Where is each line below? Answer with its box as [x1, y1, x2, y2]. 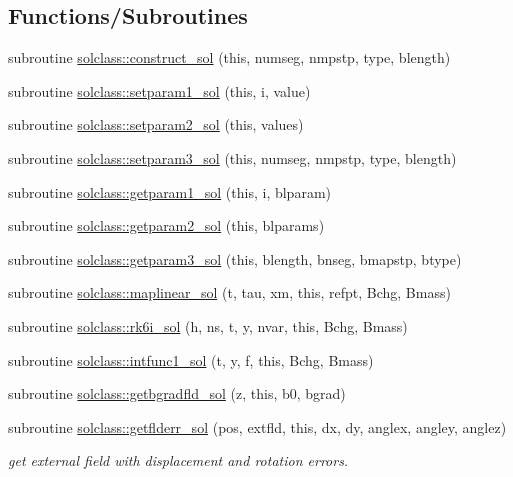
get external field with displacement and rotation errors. [8, 450, 349, 471]
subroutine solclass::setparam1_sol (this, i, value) [8, 80, 311, 101]
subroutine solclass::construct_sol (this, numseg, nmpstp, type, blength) [8, 47, 451, 68]
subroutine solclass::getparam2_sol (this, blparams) [8, 215, 325, 236]
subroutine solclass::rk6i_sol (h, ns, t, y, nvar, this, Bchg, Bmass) [8, 315, 408, 336]
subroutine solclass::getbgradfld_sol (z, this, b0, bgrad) [8, 383, 346, 404]
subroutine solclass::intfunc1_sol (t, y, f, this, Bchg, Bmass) [8, 349, 374, 370]
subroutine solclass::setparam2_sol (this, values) [8, 114, 304, 135]
